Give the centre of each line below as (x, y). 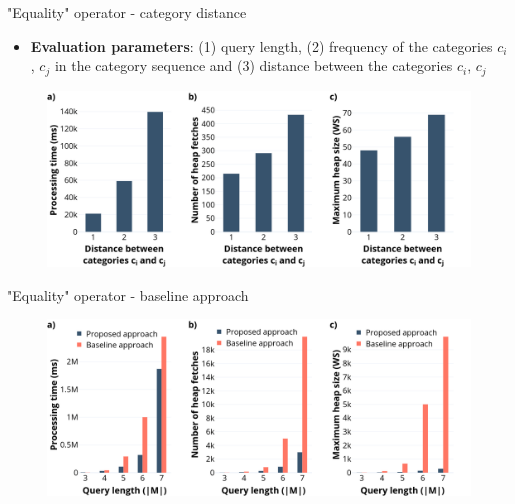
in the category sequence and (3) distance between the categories (253, 65)
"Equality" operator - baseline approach (128, 294)
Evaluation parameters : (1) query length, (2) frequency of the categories (261, 45)
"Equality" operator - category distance (127, 12)
